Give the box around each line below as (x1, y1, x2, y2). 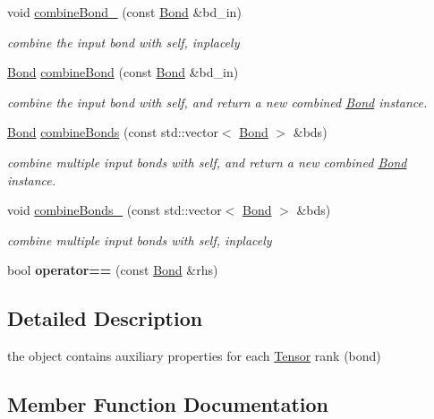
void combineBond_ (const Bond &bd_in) (7, 3, 242, 21)
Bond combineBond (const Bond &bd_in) (7, 63, 239, 81)
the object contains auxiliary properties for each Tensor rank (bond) (7, 346, 381, 365)
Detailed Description (7, 304, 203, 332)
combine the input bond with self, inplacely (7, 32, 240, 51)
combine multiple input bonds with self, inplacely (7, 230, 272, 249)
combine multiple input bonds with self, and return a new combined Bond (7, 152, 407, 171)
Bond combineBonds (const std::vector (7, 123, 218, 141)
